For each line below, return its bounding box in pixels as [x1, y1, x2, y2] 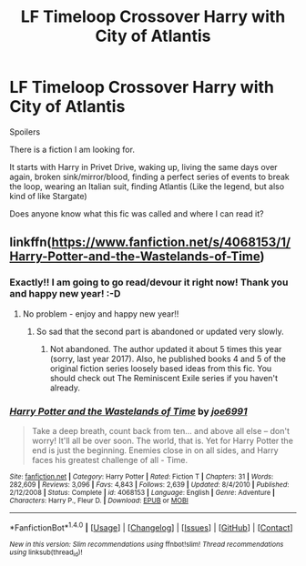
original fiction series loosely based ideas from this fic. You [49, 362, 272, 374]
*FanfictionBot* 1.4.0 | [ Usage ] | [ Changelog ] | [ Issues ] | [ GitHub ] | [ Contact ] [9, 521, 293, 533]
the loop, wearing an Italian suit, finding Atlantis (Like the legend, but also [9, 180, 285, 192]
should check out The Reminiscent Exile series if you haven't [49, 372, 279, 383]
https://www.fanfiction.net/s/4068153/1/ [51, 235, 291, 250]
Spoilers [9, 126, 41, 137]
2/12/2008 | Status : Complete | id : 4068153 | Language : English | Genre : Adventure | [9, 488, 276, 497]
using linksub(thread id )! [9, 548, 83, 558]
